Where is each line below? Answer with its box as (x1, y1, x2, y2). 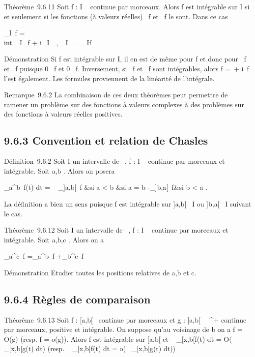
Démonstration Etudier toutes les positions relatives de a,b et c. (4, 267, 197, 277)
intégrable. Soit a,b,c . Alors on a (4, 234, 104, 244)
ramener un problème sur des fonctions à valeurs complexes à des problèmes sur (4, 99, 244, 109)
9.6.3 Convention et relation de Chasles (4, 133, 208, 148)
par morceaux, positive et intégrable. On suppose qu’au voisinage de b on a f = (4, 324, 243, 334)
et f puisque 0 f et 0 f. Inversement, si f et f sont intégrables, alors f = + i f (4, 63, 249, 73)
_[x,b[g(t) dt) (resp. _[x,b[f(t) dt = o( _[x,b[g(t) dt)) (4, 343, 176, 354)
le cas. (4, 208, 23, 218)
